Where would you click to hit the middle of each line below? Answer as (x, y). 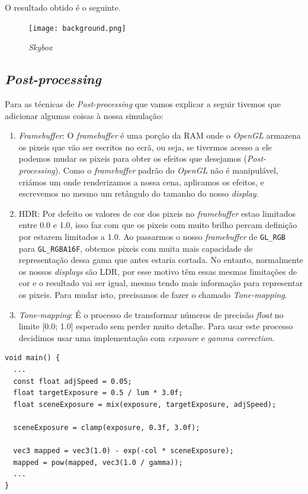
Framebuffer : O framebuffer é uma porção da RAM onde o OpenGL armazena (160, 135)
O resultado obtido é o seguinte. (63, 7)
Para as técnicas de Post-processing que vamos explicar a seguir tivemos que (143, 104)
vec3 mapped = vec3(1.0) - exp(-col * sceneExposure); (123, 451)
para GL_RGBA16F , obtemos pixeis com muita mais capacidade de (136, 248)
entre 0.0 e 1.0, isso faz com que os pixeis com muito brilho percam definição (158, 225)
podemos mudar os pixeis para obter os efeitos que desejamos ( (133, 158)
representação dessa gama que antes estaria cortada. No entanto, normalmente (161, 260)
